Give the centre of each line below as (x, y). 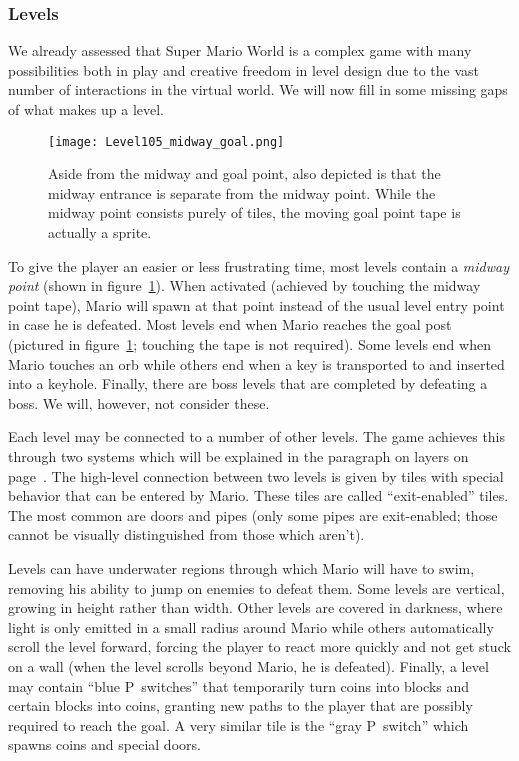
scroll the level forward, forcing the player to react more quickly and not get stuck (259, 646)
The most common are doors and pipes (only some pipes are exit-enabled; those (253, 514)
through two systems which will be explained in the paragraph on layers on (238, 455)
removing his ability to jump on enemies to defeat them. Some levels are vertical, (256, 587)
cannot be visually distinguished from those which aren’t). (186, 534)
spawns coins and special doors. (104, 744)
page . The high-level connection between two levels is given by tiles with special (256, 475)
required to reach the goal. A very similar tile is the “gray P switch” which (238, 724)
